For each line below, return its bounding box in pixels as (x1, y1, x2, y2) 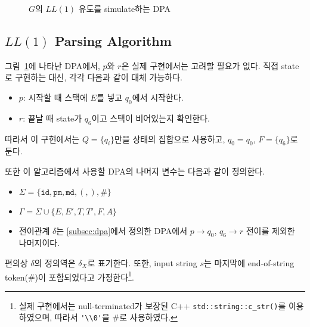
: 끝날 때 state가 (23, 111, 82, 124)
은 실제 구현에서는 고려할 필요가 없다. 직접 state (121, 59, 299, 71)
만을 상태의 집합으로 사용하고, (114, 132, 225, 145)
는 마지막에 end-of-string (204, 256, 294, 269)
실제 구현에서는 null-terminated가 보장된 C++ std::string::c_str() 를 (18, 299, 286, 312)
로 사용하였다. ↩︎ (119, 311, 178, 323)
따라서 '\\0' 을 (54, 311, 110, 323)
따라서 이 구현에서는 (5, 132, 80, 145)
